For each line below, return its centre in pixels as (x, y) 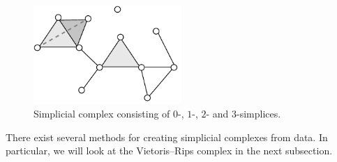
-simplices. (259, 114)
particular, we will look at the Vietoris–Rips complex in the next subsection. (169, 151)
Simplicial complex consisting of (102, 114)
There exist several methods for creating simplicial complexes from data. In (167, 137)
